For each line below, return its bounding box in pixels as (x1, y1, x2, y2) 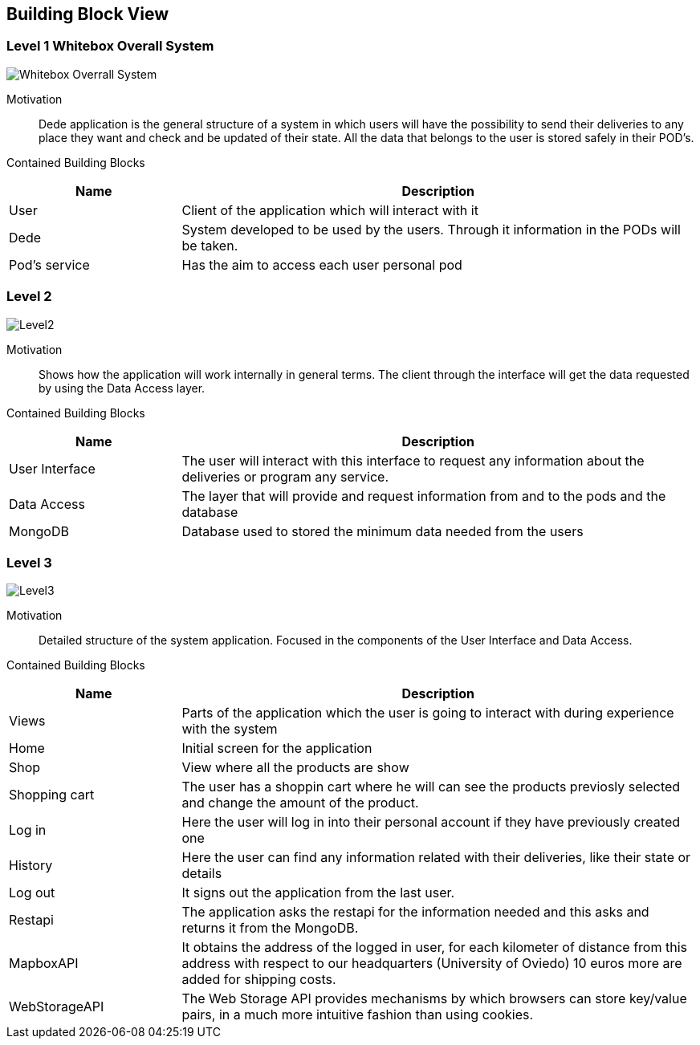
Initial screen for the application (181, 740, 372, 757)
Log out (9, 884, 55, 901)
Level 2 (6, 288, 52, 305)
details (181, 865, 222, 882)
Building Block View (6, 4, 169, 24)
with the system (181, 721, 278, 738)
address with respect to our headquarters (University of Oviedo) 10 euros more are (181, 955, 682, 972)
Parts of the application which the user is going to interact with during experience (181, 705, 674, 722)
